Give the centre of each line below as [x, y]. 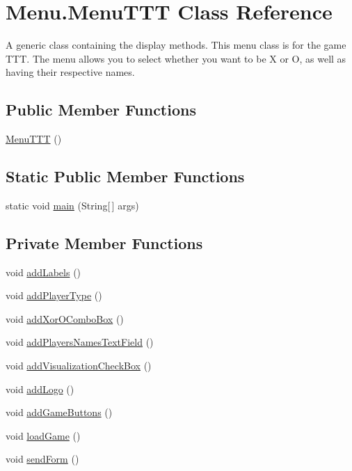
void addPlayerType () [54, 295]
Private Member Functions [104, 242]
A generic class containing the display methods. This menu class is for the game [176, 45]
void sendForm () [42, 459]
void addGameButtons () [59, 412]
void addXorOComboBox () [65, 318]
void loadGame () [43, 435]
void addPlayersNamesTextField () [80, 342]
